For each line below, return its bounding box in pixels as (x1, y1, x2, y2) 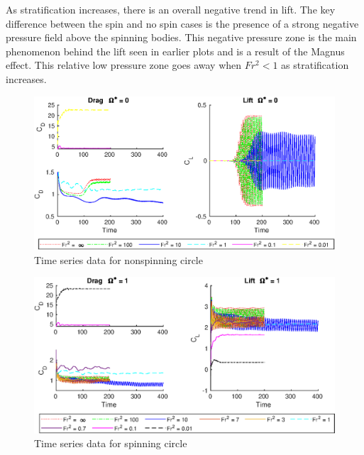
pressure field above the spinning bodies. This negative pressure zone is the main (6, 30, 357, 45)
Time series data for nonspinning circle (34, 252, 203, 267)
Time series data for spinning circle (34, 436, 187, 451)
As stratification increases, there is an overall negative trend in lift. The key (6, 2, 336, 16)
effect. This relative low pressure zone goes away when (6, 57, 242, 72)
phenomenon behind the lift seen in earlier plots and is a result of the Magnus (6, 43, 345, 58)
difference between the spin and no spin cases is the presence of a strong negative (6, 16, 359, 31)
